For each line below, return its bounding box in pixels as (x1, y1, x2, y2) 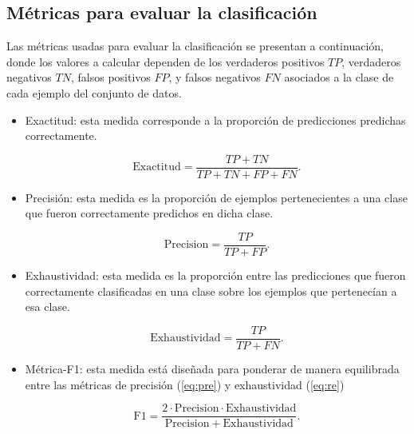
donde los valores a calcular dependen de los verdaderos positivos (6, 53, 325, 70)
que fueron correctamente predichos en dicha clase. (25, 205, 274, 221)
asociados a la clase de (284, 69, 394, 86)
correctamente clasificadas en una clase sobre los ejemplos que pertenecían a (25, 282, 397, 299)
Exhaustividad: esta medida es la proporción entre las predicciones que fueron (25, 267, 406, 284)
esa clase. (25, 298, 70, 315)
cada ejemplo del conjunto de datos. (6, 84, 182, 101)
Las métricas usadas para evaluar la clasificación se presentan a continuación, (6, 38, 384, 54)
